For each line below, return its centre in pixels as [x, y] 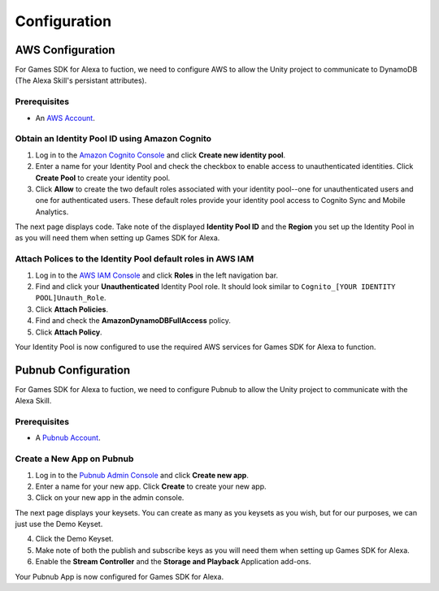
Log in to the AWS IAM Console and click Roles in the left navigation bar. [157, 275]
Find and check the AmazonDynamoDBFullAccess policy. [133, 321]
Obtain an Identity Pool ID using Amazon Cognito [113, 139]
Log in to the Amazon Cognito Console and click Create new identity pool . [161, 155]
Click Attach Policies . [72, 309]
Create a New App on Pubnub [74, 459]
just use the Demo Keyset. [59, 524]
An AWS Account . [65, 118]
